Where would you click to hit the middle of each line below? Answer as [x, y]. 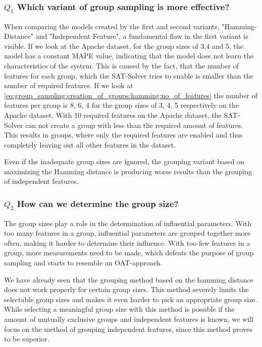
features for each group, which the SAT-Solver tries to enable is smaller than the [129, 75]
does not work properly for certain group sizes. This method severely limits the [126, 289]
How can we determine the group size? [98, 203]
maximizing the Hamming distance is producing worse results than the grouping [128, 171]
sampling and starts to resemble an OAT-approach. [83, 262]
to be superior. [27, 339]
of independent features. [41, 181]
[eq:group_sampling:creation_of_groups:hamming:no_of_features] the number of [131, 95]
